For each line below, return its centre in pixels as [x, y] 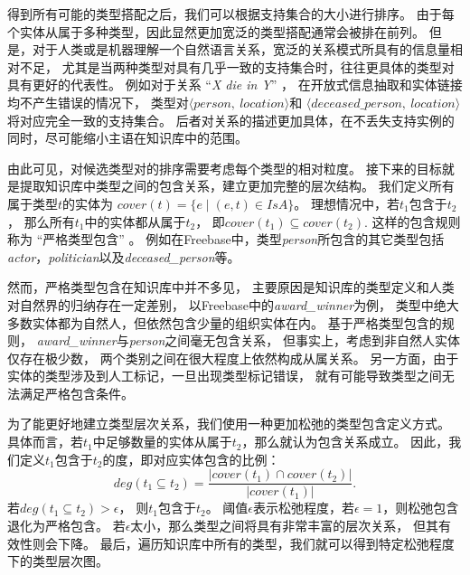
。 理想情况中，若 [347, 203]
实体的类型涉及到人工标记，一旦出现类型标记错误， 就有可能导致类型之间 [225, 376]
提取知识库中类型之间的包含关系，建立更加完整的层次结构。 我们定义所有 [237, 186]
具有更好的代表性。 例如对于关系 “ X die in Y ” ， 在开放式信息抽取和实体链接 [235, 85]
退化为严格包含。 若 [66, 525]
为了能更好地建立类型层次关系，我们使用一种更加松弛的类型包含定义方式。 [229, 424]
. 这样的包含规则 [412, 221]
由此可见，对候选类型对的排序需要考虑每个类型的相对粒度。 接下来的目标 [225, 168]
